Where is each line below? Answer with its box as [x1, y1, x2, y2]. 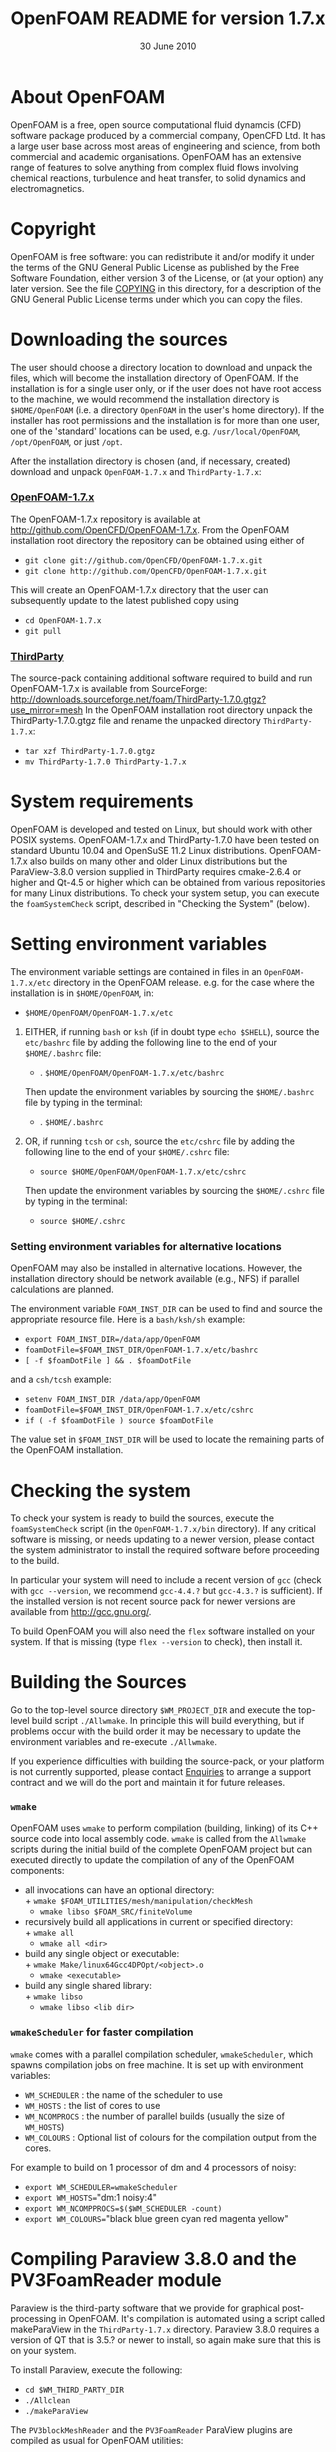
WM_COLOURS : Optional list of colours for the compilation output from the [24, 2131, 317, 2143]
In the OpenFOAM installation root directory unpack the [84, 704, 313, 716]
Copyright [10, 217, 97, 240]
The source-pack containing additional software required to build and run [10, 672, 313, 684]
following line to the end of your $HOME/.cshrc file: [24, 1146, 230, 1158]
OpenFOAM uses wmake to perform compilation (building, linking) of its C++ [10, 1822, 319, 1834]
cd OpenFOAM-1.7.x [24, 615, 102, 626]
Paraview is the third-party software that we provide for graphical [10, 2302, 280, 2314]
